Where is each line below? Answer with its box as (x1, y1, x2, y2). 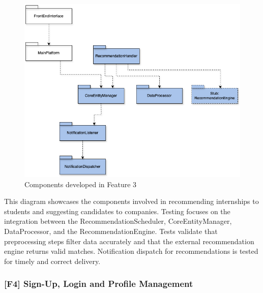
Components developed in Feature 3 (24, 179, 137, 189)
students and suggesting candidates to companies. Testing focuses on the (4, 206, 230, 216)
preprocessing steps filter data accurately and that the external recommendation (4, 236, 254, 246)
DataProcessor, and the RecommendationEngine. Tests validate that (4, 226, 218, 236)
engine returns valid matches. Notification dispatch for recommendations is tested (4, 246, 258, 256)
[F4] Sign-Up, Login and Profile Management (4, 277, 193, 290)
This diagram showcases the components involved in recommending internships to (4, 196, 259, 207)
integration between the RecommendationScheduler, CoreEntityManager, (4, 216, 232, 226)
